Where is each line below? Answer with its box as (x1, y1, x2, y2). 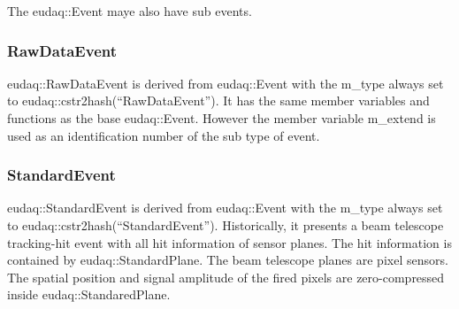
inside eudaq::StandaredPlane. (7, 285, 171, 304)
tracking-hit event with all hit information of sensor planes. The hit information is (7, 233, 452, 251)
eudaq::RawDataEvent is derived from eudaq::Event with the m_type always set (7, 73, 444, 92)
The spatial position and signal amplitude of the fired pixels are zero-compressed (7, 267, 445, 286)
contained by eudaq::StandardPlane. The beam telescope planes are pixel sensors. (7, 251, 448, 269)
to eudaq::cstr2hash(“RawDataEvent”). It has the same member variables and (7, 91, 430, 110)
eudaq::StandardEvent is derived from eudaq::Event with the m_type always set (7, 198, 443, 217)
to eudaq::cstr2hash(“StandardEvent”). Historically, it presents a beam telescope (7, 216, 444, 234)
